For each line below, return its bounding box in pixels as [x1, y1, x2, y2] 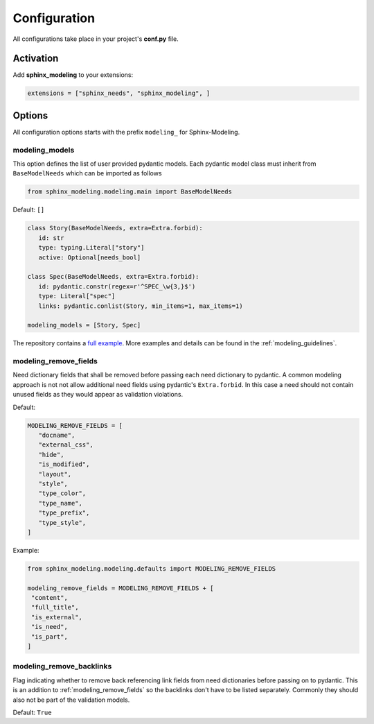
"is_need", [31, 623, 69, 631]
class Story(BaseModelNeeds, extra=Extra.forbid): [27, 224, 204, 232]
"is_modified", [38, 460, 90, 468]
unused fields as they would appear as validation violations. [12, 390, 184, 399]
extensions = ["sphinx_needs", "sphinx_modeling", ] [27, 89, 211, 97]
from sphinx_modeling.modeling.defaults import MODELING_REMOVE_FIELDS [27, 564, 276, 572]
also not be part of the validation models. [12, 696, 130, 704]
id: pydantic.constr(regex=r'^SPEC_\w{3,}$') [38, 282, 196, 291]
